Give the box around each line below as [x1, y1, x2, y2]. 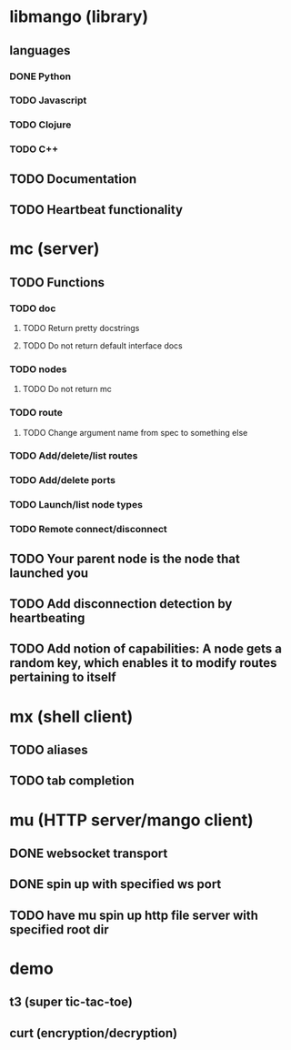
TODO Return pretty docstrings [22, 322, 140, 333]
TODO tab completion [9, 773, 135, 789]
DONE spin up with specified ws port [9, 876, 222, 893]
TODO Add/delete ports [9, 474, 116, 487]
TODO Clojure [9, 118, 72, 131]
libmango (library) [9, 6, 148, 27]
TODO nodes [9, 362, 67, 375]
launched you [9, 565, 89, 581]
